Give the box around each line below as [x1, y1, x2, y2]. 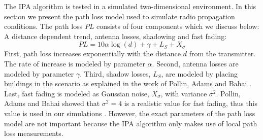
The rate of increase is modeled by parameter [4, 58, 145, 68]
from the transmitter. [189, 48, 256, 59]
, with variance [160, 88, 207, 98]
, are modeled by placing [161, 68, 238, 79]
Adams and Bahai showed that [4, 98, 100, 109]
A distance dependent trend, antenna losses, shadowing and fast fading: [4, 30, 227, 41]
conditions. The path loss [4, 21, 83, 31]
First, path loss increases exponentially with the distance [4, 48, 181, 59]
